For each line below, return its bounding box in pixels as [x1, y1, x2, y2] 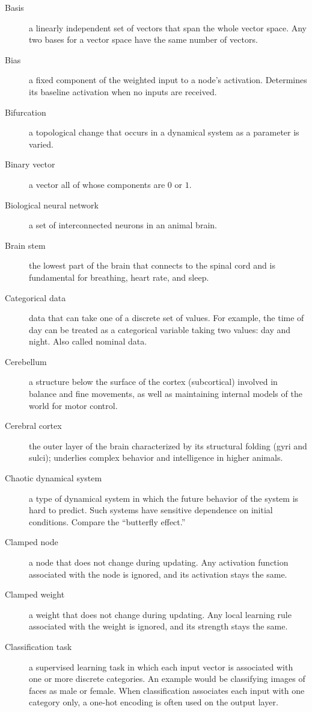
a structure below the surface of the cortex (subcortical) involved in [29, 375, 278, 388]
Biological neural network [5, 198, 99, 211]
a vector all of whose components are [29, 178, 165, 190]
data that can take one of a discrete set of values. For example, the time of [29, 311, 304, 324]
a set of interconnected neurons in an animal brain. [29, 219, 217, 231]
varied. [29, 137, 54, 150]
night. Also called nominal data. [29, 335, 147, 348]
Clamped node [5, 536, 58, 548]
